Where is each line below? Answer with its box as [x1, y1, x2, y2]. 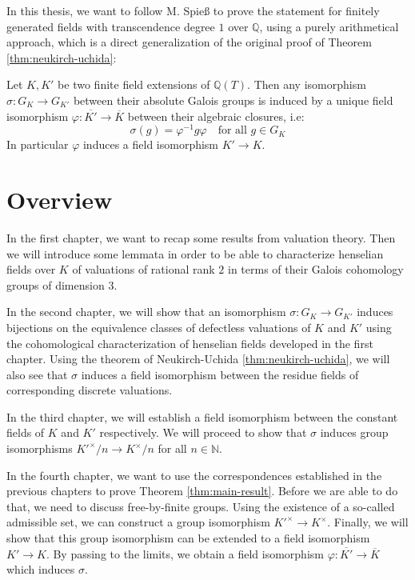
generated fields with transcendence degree [6, 18, 215, 34]
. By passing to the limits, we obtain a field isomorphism [46, 545, 324, 562]
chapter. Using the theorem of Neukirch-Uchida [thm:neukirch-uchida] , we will [6, 350, 390, 367]
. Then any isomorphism [247, 76, 366, 93]
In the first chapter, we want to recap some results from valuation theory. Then [6, 229, 396, 246]
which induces [6, 561, 75, 578]
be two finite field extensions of [58, 76, 210, 93]
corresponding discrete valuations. [6, 382, 173, 398]
